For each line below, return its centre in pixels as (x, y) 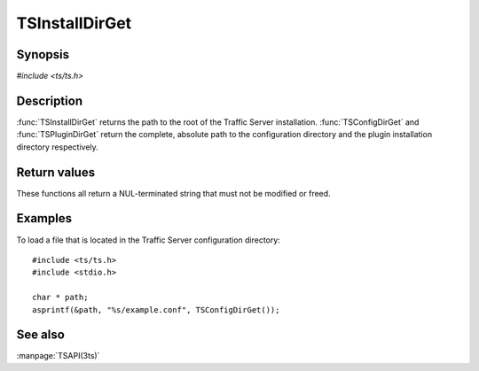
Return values (56, 172)
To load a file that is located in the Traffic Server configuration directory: (149, 240)
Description (50, 100)
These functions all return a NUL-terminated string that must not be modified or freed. (174, 193)
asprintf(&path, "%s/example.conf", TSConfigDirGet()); (156, 309)
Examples (44, 218)
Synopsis (43, 54)
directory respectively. (58, 147)
